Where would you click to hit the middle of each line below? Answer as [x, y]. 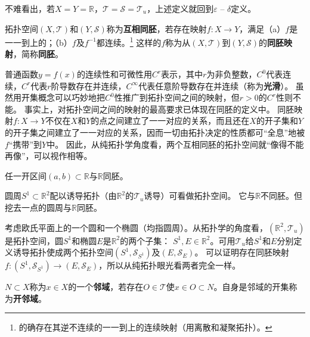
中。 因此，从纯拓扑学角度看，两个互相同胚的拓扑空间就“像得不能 [175, 144]
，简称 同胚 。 [38, 54]
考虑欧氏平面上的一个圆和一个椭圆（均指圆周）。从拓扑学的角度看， [136, 227]
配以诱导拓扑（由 [83, 196]
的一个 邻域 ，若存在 [106, 287]
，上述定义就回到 [180, 8]
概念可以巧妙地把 [71, 97]
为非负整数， [232, 74]
